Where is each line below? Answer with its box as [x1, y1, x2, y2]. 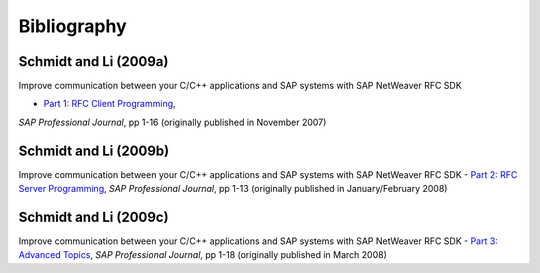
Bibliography [18, 15, 127, 37]
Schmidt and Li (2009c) [18, 208, 169, 225]
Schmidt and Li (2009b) [18, 142, 170, 159]
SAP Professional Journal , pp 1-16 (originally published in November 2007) [18, 116, 327, 128]
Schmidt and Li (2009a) [18, 53, 169, 70]
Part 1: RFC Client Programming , [43, 98, 176, 110]
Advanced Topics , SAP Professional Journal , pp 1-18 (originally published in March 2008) [18, 249, 387, 261]
